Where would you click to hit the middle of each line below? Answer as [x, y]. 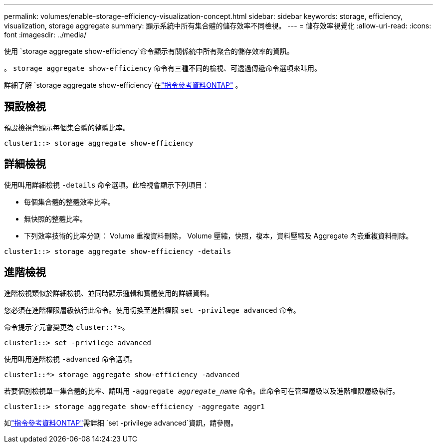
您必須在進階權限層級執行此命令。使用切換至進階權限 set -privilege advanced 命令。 [152, 310]
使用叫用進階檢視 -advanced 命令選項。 [70, 359]
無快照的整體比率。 [55, 219]
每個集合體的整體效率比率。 [69, 202]
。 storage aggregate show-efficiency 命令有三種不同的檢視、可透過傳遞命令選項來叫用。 [163, 68]
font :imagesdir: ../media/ [45, 35]
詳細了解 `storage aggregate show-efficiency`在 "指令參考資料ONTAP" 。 [123, 85]
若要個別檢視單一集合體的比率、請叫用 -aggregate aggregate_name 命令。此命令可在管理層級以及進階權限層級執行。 [202, 391]
